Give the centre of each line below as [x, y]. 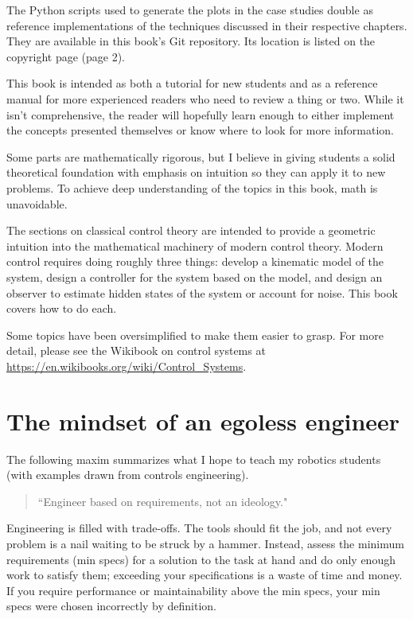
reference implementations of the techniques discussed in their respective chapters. [207, 25]
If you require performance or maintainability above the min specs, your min [193, 590]
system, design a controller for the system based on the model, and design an [195, 276]
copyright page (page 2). [66, 56]
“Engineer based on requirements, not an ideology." [163, 501]
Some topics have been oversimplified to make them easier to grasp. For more [195, 335]
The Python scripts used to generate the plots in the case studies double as [190, 10]
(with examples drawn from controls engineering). [128, 475]
